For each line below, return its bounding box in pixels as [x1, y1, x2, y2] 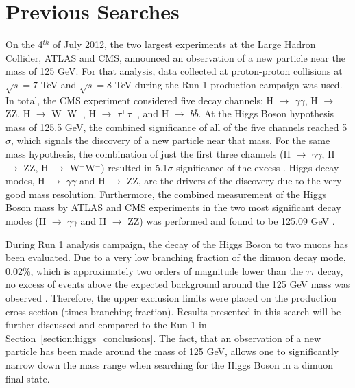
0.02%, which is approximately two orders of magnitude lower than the [5, 263, 303, 278]
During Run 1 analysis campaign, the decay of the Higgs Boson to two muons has [5, 237, 348, 251]
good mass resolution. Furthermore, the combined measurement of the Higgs [5, 186, 327, 201]
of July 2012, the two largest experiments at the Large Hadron [53, 37, 316, 51]
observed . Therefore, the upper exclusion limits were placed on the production [5, 290, 337, 304]
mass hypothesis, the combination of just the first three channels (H [5, 147, 291, 161]
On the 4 [5, 37, 43, 51]
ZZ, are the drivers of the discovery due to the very [126, 173, 342, 188]
